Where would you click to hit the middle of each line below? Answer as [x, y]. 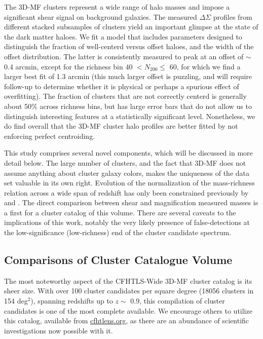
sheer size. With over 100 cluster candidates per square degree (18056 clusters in [129, 291]
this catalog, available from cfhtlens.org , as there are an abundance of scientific [127, 321]
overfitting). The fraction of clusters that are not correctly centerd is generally [125, 96]
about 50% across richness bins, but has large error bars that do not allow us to [128, 106]
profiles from [233, 16]
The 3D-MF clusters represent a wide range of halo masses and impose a [117, 7]
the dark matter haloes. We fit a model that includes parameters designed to [123, 36]
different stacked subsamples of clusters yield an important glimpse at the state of [131, 27]
